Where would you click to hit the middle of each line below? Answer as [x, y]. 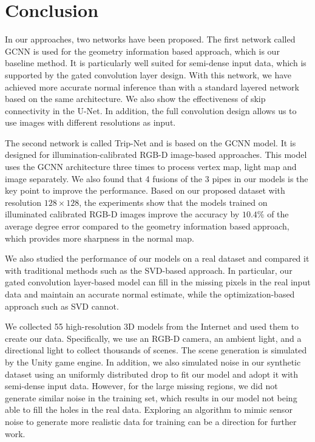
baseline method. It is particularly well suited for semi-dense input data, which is [156, 63]
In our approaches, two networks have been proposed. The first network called [150, 39]
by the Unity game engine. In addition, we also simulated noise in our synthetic [153, 362]
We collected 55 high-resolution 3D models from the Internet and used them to [152, 326]
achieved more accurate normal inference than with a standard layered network [152, 87]
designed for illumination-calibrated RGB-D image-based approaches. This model [156, 155]
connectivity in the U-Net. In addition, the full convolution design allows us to [151, 110]
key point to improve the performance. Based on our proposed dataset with [145, 190]
